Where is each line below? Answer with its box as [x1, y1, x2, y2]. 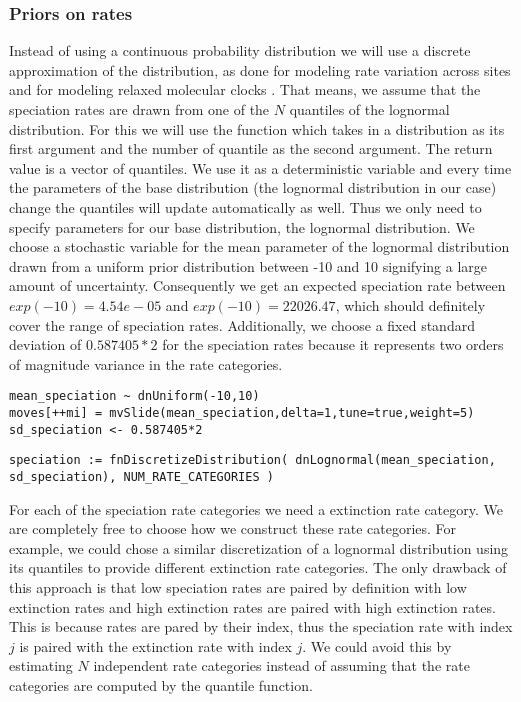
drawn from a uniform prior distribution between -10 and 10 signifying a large [9, 255, 488, 276]
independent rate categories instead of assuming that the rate [93, 655, 470, 676]
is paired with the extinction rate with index [19, 635, 292, 656]
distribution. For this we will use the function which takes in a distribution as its [9, 118, 505, 139]
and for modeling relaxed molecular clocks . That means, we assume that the [9, 79, 481, 100]
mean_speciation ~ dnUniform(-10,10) [9, 389, 260, 404]
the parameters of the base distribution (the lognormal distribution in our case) [9, 177, 497, 198]
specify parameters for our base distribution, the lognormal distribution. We [9, 216, 475, 237]
